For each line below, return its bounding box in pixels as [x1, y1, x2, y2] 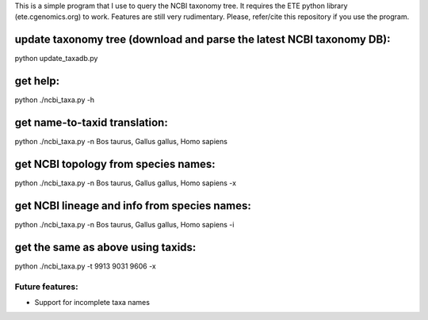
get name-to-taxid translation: [14, 116, 168, 130]
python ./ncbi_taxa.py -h [14, 95, 95, 105]
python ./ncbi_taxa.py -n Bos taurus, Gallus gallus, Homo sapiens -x [14, 178, 237, 188]
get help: [14, 74, 59, 88]
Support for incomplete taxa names [34, 297, 151, 307]
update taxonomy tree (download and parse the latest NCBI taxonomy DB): [14, 32, 391, 47]
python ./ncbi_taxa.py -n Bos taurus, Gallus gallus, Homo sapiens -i [14, 219, 235, 229]
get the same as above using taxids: [14, 240, 197, 253]
